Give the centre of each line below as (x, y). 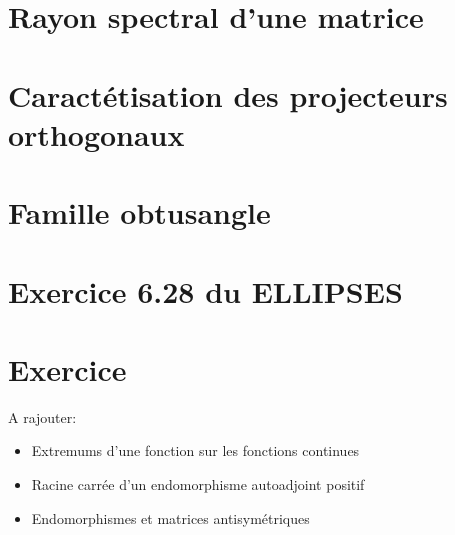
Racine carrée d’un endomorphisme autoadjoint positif (198, 484)
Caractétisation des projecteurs (228, 94)
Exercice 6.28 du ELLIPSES (205, 290)
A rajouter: (42, 416)
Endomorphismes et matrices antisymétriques (170, 517)
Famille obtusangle (139, 212)
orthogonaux (96, 133)
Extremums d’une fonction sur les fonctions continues (195, 450)
